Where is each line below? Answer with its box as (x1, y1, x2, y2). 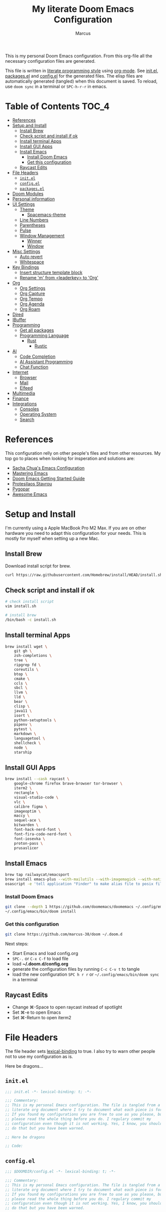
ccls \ (14, 681, 28, 686)
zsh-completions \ (14, 653, 52, 658)
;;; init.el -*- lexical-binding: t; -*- (5, 1089, 92, 1094)
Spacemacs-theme (27, 212, 66, 217)
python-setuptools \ (14, 718, 56, 723)
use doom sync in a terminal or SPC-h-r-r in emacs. (5, 83, 108, 89)
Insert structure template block (19, 269, 83, 275)
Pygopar (12, 486, 30, 492)
